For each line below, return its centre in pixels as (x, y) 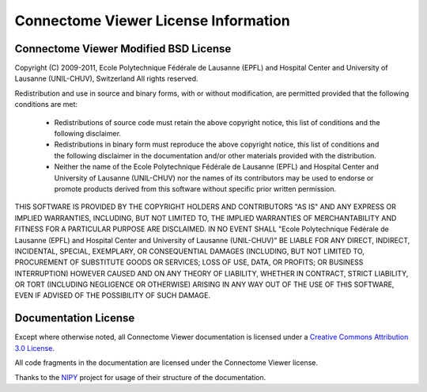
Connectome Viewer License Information (152, 21)
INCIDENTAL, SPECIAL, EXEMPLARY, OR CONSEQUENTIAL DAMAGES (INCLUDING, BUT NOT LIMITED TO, (190, 251)
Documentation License (75, 318)
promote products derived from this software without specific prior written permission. (195, 188)
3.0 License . (35, 348)
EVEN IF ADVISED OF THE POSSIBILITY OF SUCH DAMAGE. (113, 295)
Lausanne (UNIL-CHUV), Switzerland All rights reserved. (106, 78)
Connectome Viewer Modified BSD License (123, 49)
